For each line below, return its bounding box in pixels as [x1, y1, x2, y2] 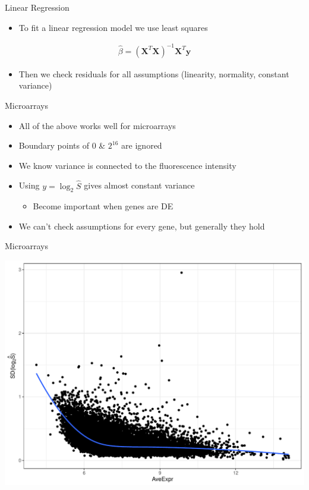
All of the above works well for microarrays [18, 119, 176, 131]
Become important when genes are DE [33, 200, 174, 212]
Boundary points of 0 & [18, 139, 106, 152]
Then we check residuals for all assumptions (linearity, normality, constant [18, 67, 289, 80]
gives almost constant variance [84, 179, 195, 191]
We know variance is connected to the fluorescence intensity [18, 159, 237, 171]
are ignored [121, 139, 162, 152]
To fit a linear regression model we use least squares [18, 21, 208, 33]
